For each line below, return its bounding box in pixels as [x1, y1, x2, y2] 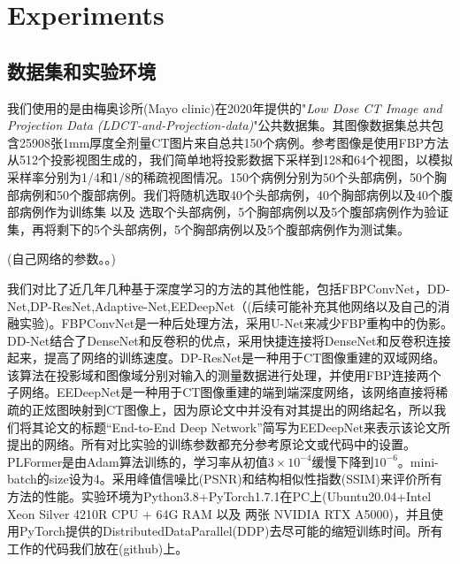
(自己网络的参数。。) [7, 249, 116, 268]
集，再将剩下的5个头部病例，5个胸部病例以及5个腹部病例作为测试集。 [7, 219, 410, 238]
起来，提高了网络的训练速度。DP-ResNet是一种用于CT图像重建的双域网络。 [7, 348, 446, 367]
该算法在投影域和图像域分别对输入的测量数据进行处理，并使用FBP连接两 [7, 365, 429, 384]
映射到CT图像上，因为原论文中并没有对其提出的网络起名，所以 [68, 400, 434, 419]
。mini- [397, 452, 439, 470]
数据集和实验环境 [7, 57, 156, 84]
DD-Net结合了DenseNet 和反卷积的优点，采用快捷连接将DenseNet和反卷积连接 [7, 331, 451, 349]
